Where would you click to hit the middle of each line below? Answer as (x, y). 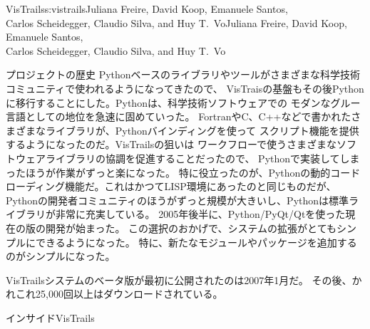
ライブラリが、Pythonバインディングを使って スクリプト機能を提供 (202, 130)
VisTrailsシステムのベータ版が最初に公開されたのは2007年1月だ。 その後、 (179, 280)
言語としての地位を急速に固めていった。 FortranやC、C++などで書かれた (179, 116)
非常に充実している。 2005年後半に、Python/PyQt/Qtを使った (200, 214)
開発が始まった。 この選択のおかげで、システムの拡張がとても (191, 228)
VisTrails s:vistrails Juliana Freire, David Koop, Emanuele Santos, (147, 9)
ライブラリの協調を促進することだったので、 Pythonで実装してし (197, 158)
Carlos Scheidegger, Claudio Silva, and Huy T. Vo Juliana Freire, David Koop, (176, 22)
